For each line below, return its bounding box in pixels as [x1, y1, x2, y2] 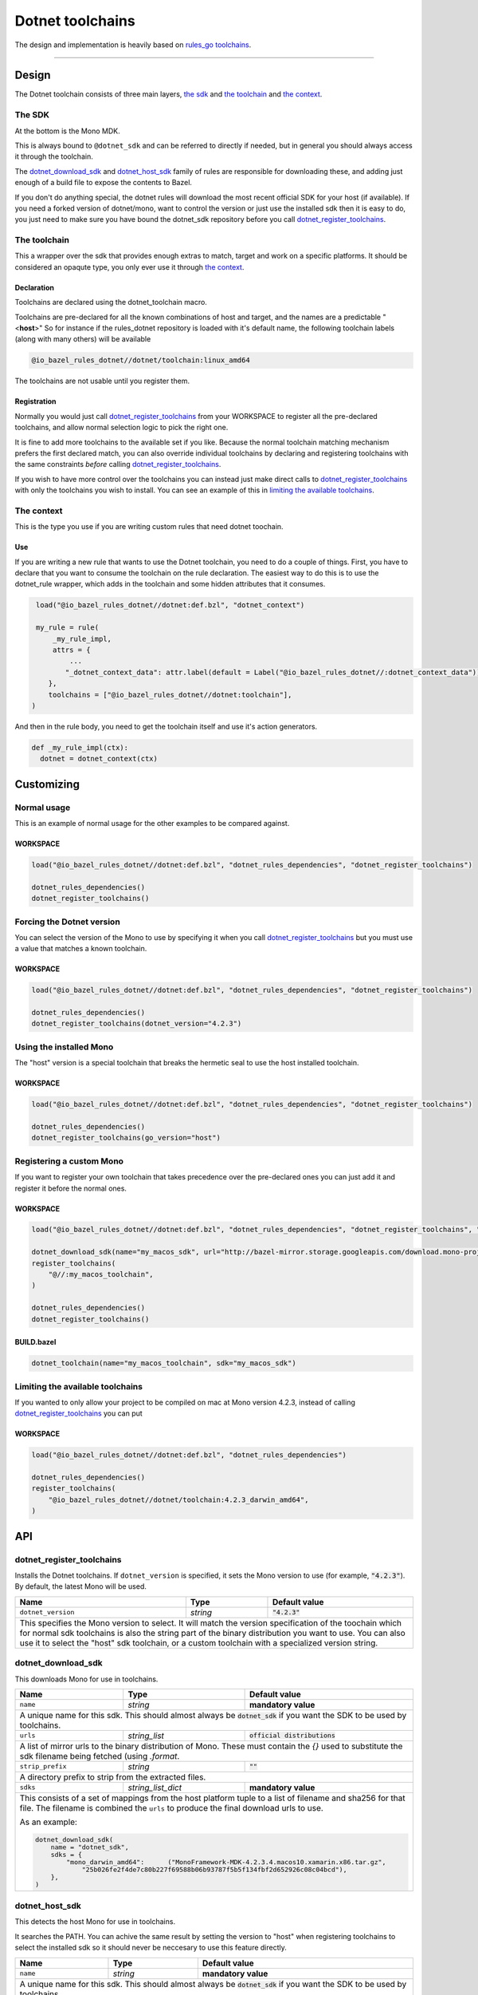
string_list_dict [127, 1782, 182, 1793]
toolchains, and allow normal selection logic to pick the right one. [14, 423, 229, 433]
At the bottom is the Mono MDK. [14, 126, 120, 136]
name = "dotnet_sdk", [50, 1843, 129, 1851]
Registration [14, 397, 57, 406]
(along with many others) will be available [14, 334, 151, 344]
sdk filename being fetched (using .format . [19, 1750, 180, 1761]
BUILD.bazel [14, 1337, 57, 1347]
